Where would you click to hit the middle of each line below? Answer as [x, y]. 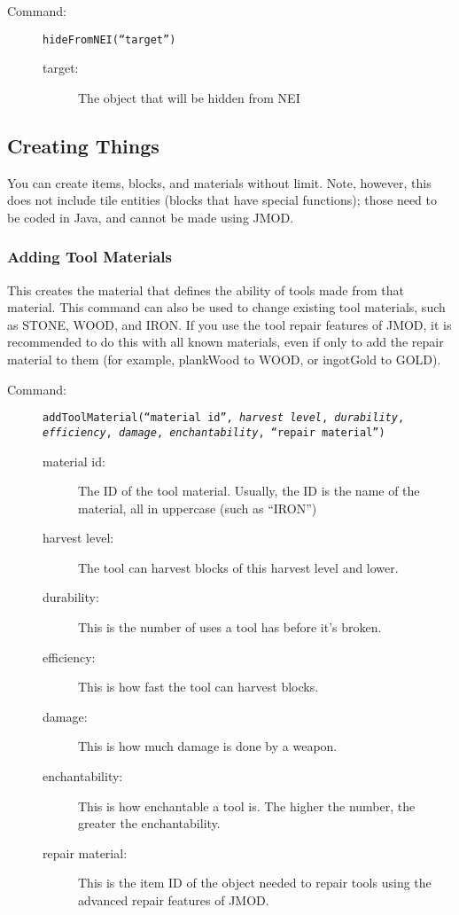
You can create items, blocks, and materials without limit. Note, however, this [219, 182]
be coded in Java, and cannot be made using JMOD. [151, 217]
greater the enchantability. [149, 823]
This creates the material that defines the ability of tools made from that [206, 289]
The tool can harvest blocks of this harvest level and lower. [238, 567]
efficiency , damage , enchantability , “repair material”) [214, 432]
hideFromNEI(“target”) [109, 39]
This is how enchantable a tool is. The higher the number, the [247, 806]
